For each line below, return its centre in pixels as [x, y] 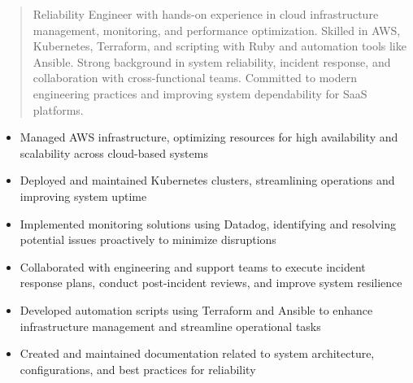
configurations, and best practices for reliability [138, 369]
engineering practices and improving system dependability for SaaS [200, 93]
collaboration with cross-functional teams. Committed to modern [195, 78]
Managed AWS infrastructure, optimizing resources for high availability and [209, 137]
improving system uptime [83, 196]
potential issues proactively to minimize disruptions [148, 239]
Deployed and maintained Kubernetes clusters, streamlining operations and [207, 180]
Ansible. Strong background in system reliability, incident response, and [212, 61]
